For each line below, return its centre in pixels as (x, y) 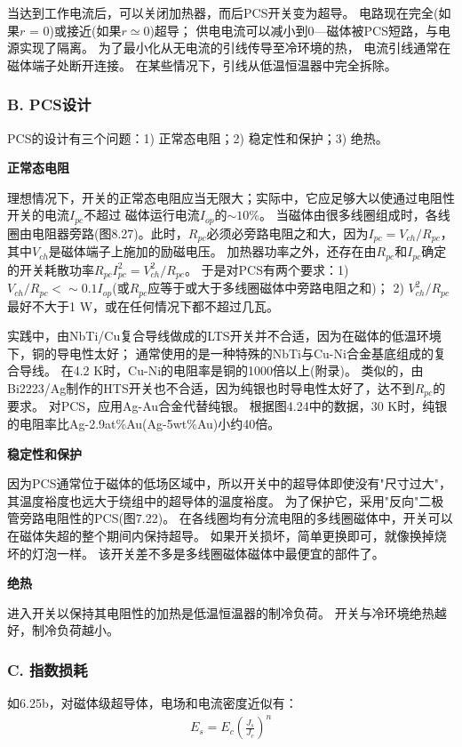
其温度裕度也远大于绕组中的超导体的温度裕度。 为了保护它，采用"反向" (213, 500)
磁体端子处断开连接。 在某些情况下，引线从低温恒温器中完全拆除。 (202, 64)
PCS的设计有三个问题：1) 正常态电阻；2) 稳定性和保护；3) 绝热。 (198, 137)
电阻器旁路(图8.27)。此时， (110, 233)
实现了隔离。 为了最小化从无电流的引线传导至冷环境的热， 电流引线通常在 (235, 48)
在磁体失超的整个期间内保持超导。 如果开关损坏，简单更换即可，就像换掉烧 (227, 536)
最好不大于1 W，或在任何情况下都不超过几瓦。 (143, 305)
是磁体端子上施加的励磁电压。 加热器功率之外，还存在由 (212, 251)
